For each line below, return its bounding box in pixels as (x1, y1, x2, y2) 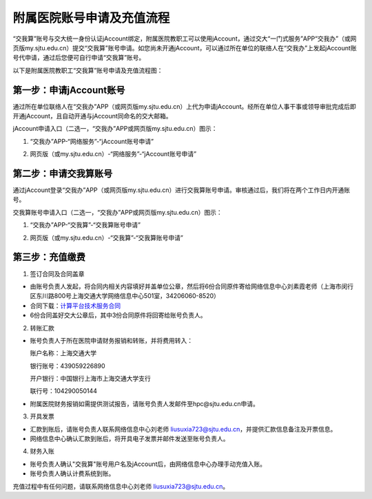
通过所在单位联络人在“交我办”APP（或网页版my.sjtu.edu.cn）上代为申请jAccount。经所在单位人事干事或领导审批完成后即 (12, 102, 356, 110)
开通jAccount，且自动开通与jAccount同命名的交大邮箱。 (12, 112, 172, 120)
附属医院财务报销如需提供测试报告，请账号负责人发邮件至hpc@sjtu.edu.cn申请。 (30, 399, 260, 407)
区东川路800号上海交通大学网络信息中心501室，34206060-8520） (30, 292, 220, 300)
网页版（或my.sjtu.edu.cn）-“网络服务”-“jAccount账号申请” (30, 150, 196, 158)
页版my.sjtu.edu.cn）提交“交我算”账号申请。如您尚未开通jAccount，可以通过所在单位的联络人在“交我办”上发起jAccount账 (12, 43, 358, 52)
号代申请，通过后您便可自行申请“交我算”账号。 (12, 54, 145, 62)
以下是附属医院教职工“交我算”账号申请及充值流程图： (12, 66, 163, 74)
